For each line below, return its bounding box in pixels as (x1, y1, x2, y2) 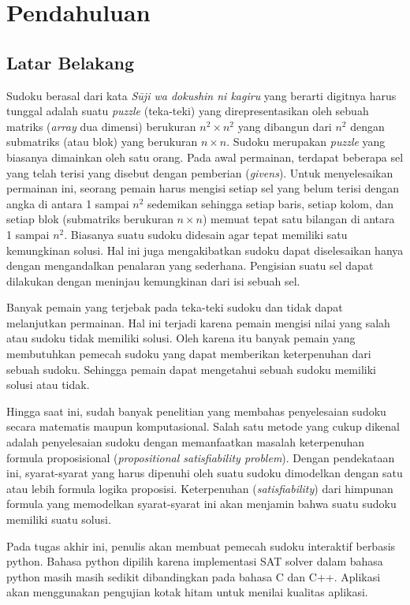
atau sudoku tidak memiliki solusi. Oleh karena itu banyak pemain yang (6, 330, 356, 346)
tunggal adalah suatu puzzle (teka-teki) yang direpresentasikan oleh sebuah (6, 103, 369, 119)
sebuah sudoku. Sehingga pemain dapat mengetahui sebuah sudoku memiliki (6, 360, 376, 377)
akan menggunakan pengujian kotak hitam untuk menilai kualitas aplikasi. (6, 584, 368, 600)
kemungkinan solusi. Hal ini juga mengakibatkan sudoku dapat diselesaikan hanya (6, 241, 404, 258)
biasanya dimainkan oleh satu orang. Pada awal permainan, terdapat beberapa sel (6, 148, 404, 165)
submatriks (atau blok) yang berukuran (6, 133, 198, 150)
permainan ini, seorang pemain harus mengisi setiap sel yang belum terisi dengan (6, 180, 400, 196)
